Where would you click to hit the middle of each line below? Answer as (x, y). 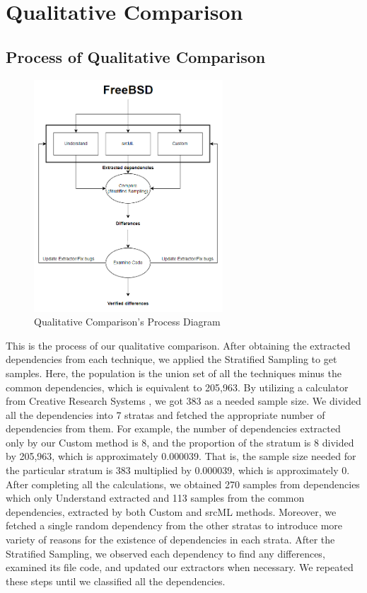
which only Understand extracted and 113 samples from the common (155, 498)
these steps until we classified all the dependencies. (116, 581)
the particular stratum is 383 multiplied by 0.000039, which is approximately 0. (178, 470)
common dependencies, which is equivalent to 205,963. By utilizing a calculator (177, 387)
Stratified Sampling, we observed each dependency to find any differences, (165, 553)
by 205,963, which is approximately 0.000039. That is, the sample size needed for (181, 456)
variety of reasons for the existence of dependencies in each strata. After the (170, 540)
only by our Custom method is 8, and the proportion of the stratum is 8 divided (180, 442)
